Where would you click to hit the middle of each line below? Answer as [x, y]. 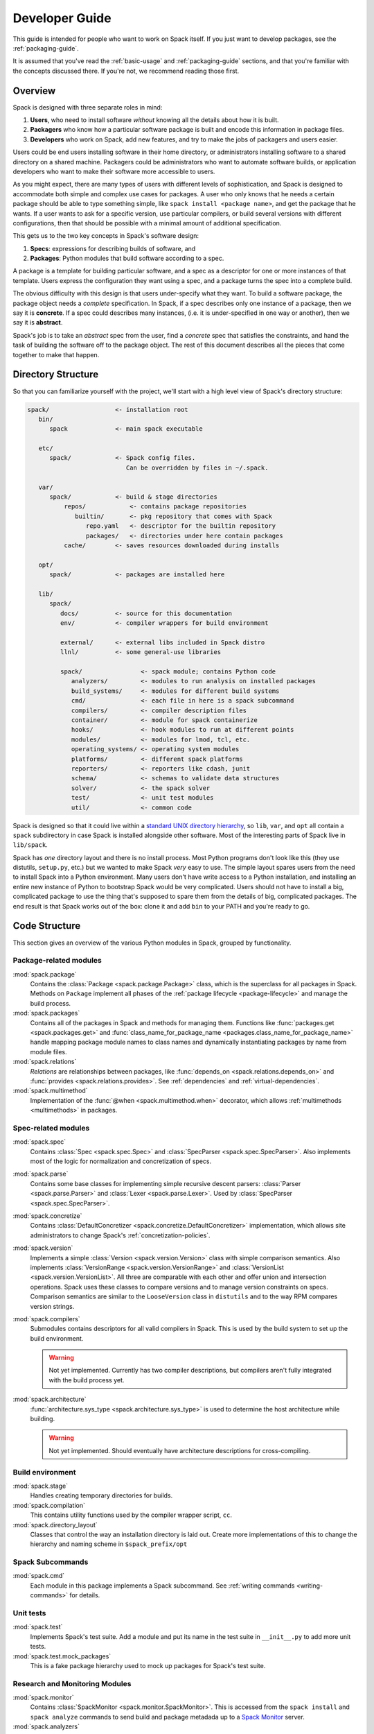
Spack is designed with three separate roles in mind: [88, 107]
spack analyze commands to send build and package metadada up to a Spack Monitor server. [167, 1717]
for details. [85, 1595]
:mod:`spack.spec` [39, 1142]
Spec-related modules [51, 1128]
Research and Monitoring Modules [72, 1683]
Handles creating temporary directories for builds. [101, 1495]
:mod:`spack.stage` [41, 1486]
